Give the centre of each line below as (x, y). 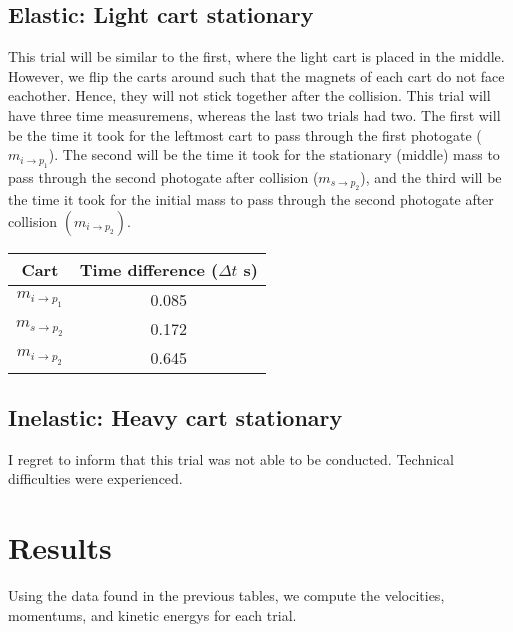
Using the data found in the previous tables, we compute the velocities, (226, 595)
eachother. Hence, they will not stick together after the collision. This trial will (249, 95)
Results (60, 547)
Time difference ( (149, 269)
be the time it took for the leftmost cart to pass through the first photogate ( (245, 134)
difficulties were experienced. (95, 478)
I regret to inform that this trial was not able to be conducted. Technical (231, 458)
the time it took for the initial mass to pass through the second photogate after (251, 198)
